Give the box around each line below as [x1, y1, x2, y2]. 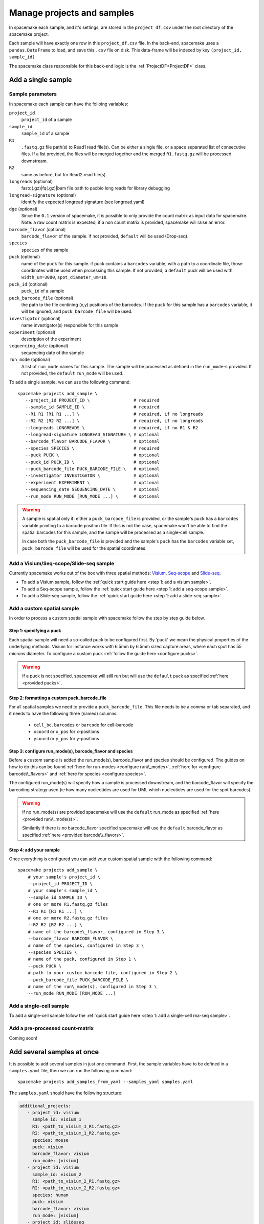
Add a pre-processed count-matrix [9, 1025, 94, 1032]
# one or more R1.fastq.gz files [27, 901, 109, 907]
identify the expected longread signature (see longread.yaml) [21, 199, 145, 205]
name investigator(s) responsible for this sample [21, 322, 119, 328]
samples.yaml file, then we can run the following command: [9, 1067, 132, 1073]
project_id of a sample [21, 117, 72, 122]
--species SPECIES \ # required [25, 446, 160, 451]
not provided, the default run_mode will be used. [21, 370, 124, 376]
